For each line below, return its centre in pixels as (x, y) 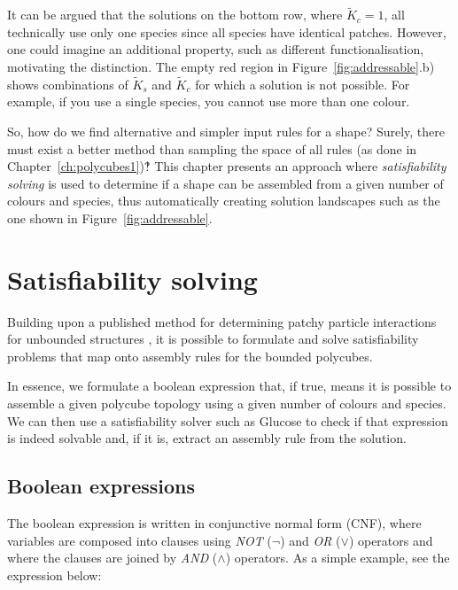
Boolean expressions (101, 486)
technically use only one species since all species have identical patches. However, (227, 31)
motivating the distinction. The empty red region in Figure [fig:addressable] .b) (221, 66)
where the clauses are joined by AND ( (113, 558)
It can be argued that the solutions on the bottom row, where (175, 15)
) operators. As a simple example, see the (338, 558)
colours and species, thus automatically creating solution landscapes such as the (224, 201)
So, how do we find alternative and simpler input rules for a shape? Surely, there (226, 131)
